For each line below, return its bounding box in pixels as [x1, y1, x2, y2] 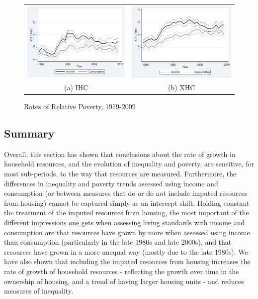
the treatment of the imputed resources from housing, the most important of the [4, 207, 249, 218]
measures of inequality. [4, 286, 74, 296]
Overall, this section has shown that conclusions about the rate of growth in [4, 149, 236, 159]
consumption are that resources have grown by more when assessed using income [4, 227, 250, 237]
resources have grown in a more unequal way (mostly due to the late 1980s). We [4, 246, 248, 257]
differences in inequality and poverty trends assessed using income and [4, 178, 218, 188]
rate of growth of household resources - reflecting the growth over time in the [4, 266, 239, 276]
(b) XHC [168, 82, 195, 92]
